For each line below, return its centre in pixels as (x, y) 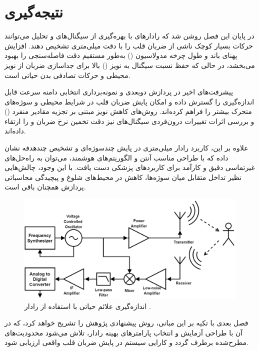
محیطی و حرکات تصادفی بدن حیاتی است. (67, 75)
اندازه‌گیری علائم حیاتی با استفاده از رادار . (88, 306)
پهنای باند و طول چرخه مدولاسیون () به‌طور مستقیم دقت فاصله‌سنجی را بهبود (121, 55)
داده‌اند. (15, 131)
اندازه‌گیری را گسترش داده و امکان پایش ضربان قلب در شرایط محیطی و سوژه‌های (129, 101)
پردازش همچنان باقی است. (45, 187)
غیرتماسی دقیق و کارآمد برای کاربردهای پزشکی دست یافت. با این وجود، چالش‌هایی (130, 167)
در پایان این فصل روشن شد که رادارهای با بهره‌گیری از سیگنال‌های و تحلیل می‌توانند (129, 36)
